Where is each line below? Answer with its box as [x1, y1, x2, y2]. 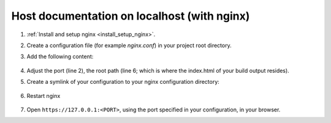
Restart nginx [26, 92, 61, 99]
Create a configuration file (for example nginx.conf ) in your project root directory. [26, 42, 232, 49]
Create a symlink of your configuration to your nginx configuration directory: [26, 78, 220, 86]
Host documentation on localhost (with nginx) [11, 9, 250, 23]
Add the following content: [26, 53, 94, 61]
